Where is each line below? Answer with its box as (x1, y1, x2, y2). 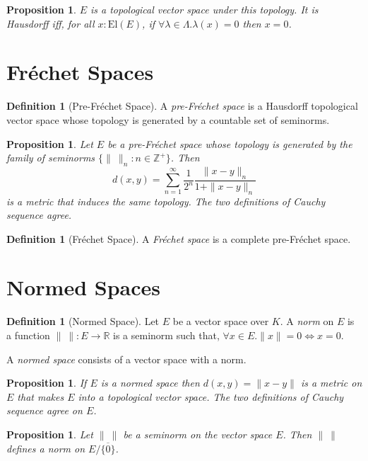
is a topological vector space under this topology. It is (90, 2, 319, 16)
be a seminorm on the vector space (123, 426, 273, 441)
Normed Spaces (6, 273, 160, 302)
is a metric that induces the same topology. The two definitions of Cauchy (6, 193, 326, 208)
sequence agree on (6, 403, 83, 418)
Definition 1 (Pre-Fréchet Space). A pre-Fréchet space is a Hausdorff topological (6, 98, 358, 113)
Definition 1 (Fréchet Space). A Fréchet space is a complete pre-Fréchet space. (6, 231, 351, 246)
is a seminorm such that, (113, 328, 220, 343)
